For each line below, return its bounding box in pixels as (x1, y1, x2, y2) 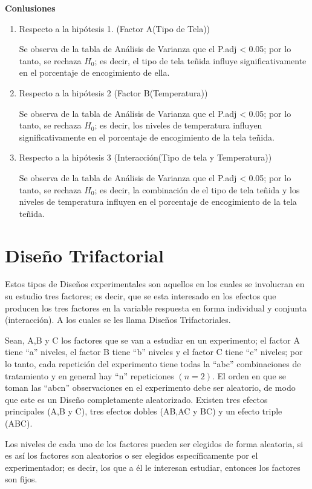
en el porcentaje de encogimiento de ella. (19, 66, 170, 79)
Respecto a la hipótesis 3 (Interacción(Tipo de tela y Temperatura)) (19, 151, 272, 164)
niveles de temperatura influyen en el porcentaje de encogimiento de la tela (19, 195, 297, 208)
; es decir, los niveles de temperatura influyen (94, 119, 262, 131)
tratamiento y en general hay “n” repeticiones (5, 369, 174, 382)
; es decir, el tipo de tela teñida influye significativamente (94, 54, 307, 67)
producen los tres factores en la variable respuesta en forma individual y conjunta (5, 301, 307, 314)
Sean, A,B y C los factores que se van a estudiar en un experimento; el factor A (5, 333, 300, 346)
